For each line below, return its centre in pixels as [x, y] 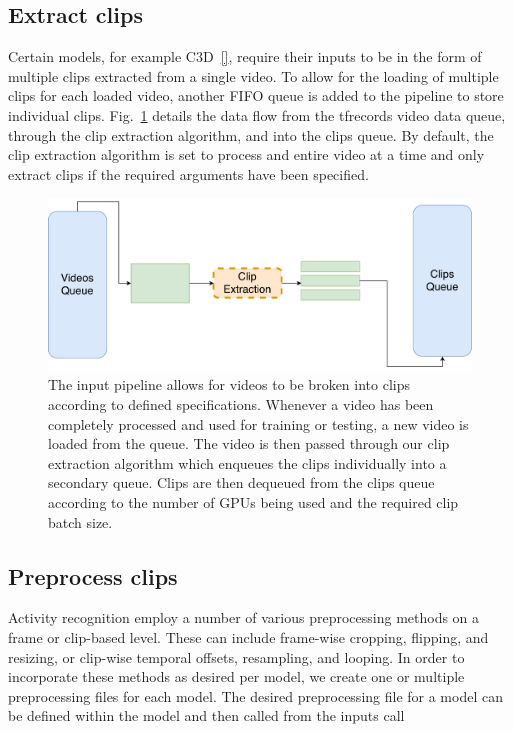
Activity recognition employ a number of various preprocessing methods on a [244, 617]
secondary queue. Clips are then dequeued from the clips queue [241, 482]
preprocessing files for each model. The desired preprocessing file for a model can [255, 695]
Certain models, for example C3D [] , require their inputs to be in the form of [245, 56]
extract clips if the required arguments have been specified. [188, 173]
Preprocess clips [93, 575]
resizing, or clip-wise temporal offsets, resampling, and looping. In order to [236, 656]
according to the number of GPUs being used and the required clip [253, 501]
